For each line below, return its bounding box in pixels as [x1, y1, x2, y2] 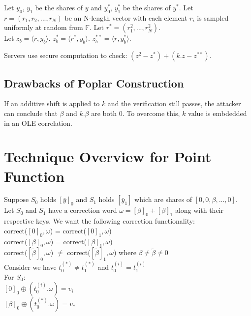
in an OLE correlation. [4, 117, 72, 128]
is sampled [197, 12, 229, 23]
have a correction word [48, 205, 117, 215]
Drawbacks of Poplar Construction [4, 75, 184, 90]
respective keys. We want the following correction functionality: [4, 216, 195, 226]
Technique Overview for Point [4, 146, 212, 167]
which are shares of [134, 194, 192, 204]
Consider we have [4, 262, 57, 272]
